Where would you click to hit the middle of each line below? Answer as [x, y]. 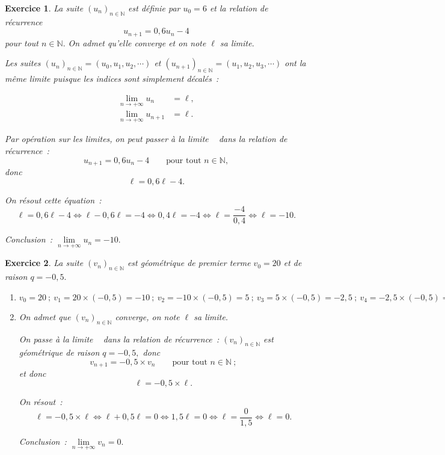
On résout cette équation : [53, 200]
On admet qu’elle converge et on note [137, 42]
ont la [295, 63]
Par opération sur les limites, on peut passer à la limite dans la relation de [146, 139]
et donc [32, 373]
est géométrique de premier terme [189, 263]
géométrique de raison [59, 352]
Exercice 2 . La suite [44, 263]
